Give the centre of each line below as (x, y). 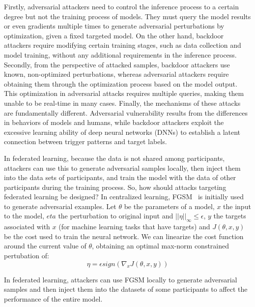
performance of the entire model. (53, 298)
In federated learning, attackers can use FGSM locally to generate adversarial (121, 279)
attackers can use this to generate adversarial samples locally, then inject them (122, 168)
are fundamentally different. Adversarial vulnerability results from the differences (126, 112)
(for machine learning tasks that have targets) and (134, 227)
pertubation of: (27, 256)
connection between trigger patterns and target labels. (85, 141)
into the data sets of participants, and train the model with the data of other (120, 177)
